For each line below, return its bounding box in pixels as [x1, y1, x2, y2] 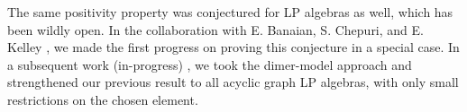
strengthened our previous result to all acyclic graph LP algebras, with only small [7, 73, 459, 91]
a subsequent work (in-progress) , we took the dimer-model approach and [7, 55, 412, 73]
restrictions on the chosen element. [7, 90, 198, 108]
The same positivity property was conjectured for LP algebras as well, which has [7, 3, 453, 21]
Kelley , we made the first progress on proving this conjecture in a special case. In [7, 38, 460, 56]
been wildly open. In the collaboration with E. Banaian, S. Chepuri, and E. [7, 20, 424, 39]
